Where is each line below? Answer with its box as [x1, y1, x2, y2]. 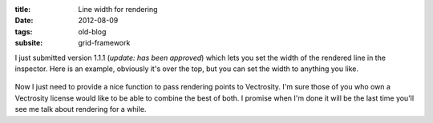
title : [14, 5, 31, 14]
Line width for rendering [78, 5, 158, 14]
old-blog [78, 26, 107, 36]
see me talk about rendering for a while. [14, 105, 147, 114]
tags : [14, 26, 33, 36]
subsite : [14, 38, 43, 48]
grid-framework [78, 38, 131, 48]
